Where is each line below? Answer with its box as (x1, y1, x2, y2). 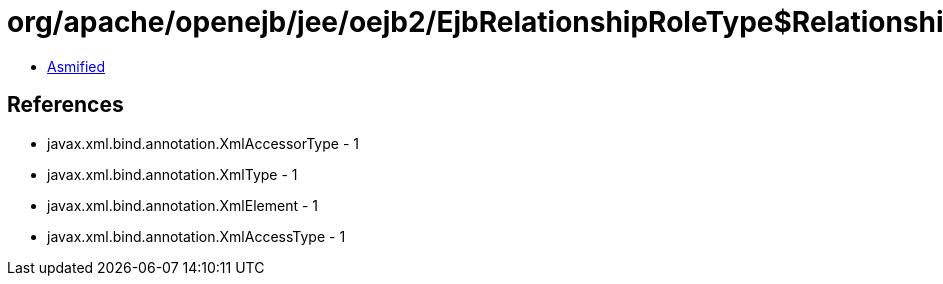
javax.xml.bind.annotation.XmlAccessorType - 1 (47, 134, 359, 152)
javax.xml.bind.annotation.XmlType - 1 (47, 165, 298, 183)
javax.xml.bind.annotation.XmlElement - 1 (47, 196, 318, 214)
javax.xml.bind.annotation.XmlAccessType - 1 (47, 227, 346, 245)
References (7, 92, 124, 118)
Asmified (47, 57, 106, 75)
